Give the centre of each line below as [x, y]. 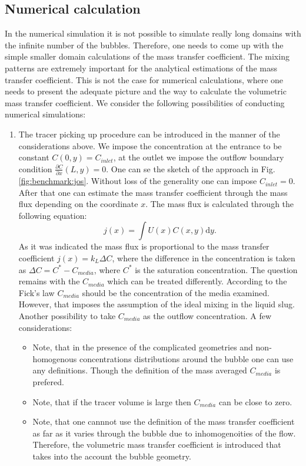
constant [34, 157]
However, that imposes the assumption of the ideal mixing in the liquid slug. [157, 304]
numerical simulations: [45, 114]
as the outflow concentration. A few [207, 315]
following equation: [53, 215]
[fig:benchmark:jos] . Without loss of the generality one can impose [138, 181]
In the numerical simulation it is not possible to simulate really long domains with [153, 33]
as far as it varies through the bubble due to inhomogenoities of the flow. [164, 433]
